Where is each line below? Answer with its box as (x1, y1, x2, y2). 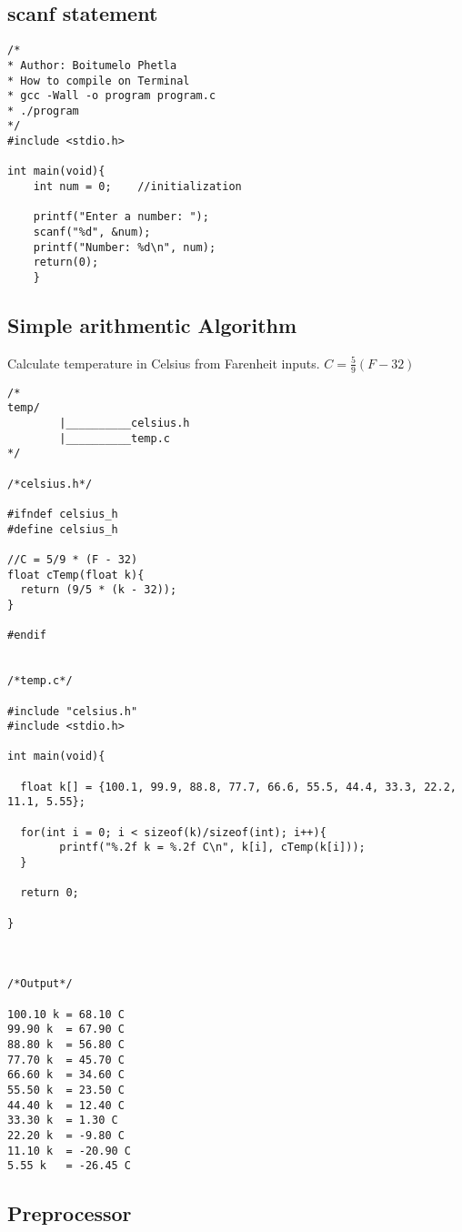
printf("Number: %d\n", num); (33, 240, 216, 254)
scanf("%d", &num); (33, 226, 151, 239)
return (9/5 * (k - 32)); (20, 583, 177, 597)
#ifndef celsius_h (7, 507, 118, 520)
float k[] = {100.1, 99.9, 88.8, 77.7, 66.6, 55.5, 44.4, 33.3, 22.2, (20, 780, 457, 793)
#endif (7, 629, 46, 642)
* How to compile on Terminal (7, 74, 190, 87)
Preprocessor (7, 1199, 132, 1227)
